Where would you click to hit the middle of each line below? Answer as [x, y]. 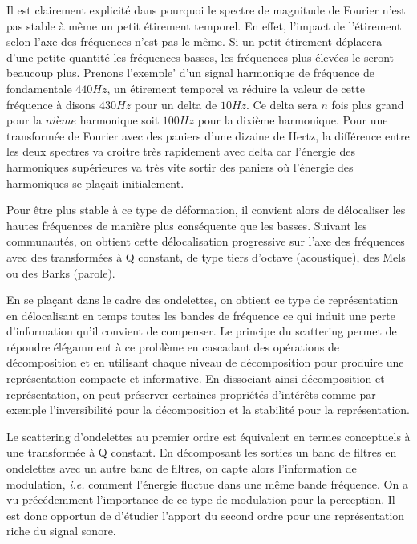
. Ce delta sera [282, 104]
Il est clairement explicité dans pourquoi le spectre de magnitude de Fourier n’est [206, 10]
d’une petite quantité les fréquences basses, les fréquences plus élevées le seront [200, 57]
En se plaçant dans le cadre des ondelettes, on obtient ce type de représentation [202, 300]
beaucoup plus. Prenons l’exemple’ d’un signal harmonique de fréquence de [191, 73]
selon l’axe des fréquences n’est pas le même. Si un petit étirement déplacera [194, 41]
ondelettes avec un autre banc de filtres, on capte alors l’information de [182, 468]
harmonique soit [119, 120]
